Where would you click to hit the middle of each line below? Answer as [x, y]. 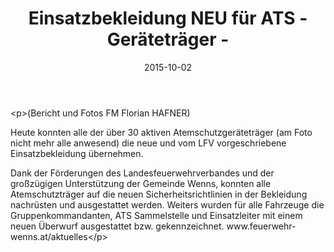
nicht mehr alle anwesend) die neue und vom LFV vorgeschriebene [148, 143]
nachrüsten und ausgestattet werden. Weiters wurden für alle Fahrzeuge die [167, 204]
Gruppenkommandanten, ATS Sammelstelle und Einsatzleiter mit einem [156, 215]
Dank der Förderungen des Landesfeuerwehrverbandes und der [142, 173]
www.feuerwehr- [261, 226]
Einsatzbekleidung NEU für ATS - [168, 18]
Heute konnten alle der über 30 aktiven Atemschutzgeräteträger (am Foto [161, 132]
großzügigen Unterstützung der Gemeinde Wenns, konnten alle [141, 183]
